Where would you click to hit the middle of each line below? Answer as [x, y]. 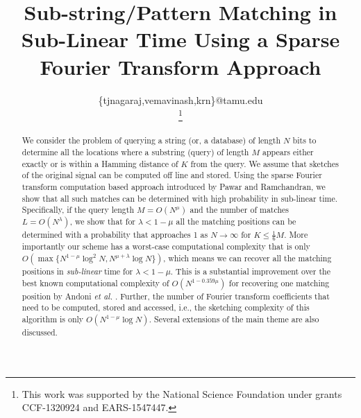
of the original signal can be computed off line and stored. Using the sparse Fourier [172, 175]
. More [296, 235]
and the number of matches [240, 210]
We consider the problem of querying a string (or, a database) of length [151, 140]
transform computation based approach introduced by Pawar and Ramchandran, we [174, 186]
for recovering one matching [279, 282]
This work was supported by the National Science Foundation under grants [182, 393]
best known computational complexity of [95, 282]
